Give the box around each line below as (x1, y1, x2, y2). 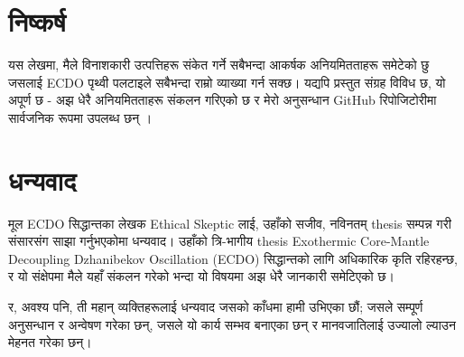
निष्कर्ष (8, 3, 66, 40)
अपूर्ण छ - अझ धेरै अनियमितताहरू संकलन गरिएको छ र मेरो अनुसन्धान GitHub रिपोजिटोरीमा (8, 90, 437, 109)
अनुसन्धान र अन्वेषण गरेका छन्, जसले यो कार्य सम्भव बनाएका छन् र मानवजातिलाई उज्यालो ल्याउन (8, 315, 456, 334)
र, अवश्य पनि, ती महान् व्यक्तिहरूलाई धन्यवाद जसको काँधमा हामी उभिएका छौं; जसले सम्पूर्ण (8, 297, 423, 315)
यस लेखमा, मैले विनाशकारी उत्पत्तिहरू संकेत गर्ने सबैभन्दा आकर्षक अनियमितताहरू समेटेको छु (8, 55, 430, 74)
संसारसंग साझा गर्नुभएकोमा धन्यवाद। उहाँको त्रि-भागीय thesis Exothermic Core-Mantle (8, 231, 430, 250)
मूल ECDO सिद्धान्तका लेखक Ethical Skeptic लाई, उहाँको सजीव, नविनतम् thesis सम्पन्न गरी (8, 213, 451, 232)
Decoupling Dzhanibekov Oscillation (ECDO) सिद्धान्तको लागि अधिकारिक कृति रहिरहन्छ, (8, 249, 458, 268)
